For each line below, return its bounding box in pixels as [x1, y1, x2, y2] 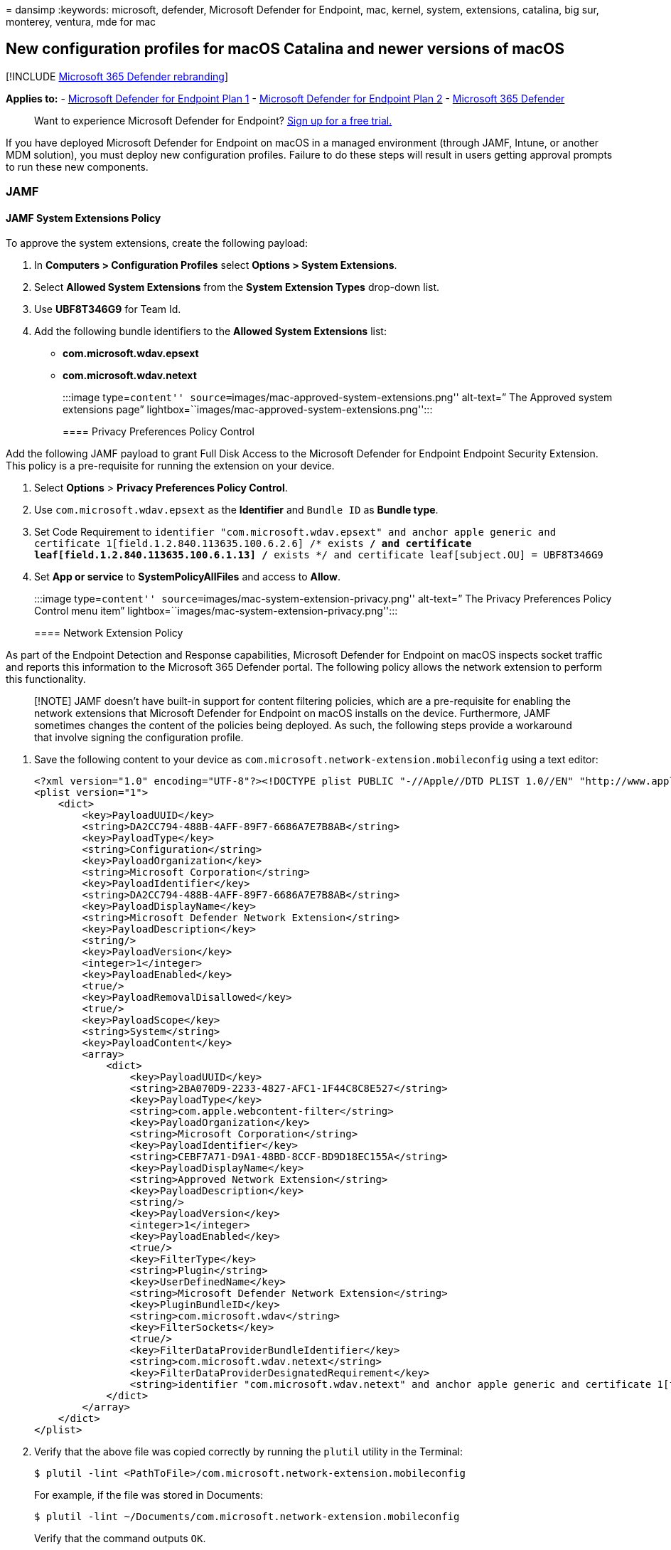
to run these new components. [6, 160, 149, 173]
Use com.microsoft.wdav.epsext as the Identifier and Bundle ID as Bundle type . [34, 504, 439, 516]
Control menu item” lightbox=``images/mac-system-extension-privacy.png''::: [34, 605, 398, 617]
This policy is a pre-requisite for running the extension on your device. [6, 460, 335, 472]
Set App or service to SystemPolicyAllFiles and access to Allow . [34, 570, 340, 583]
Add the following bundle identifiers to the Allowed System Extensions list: [34, 325, 387, 338]
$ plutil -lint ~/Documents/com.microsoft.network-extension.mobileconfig [34, 1511, 460, 1523]
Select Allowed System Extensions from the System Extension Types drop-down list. [34, 281, 440, 294]
